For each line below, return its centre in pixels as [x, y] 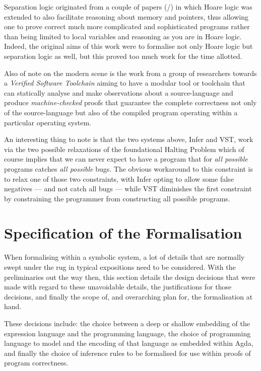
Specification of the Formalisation [123, 233]
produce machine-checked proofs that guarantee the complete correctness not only [130, 102]
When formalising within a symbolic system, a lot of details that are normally [124, 257]
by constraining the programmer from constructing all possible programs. [117, 198]
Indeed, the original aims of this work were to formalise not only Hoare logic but [128, 46]
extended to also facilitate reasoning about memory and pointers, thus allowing [126, 16]
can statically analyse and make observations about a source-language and [119, 92]
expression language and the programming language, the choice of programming [127, 333]
